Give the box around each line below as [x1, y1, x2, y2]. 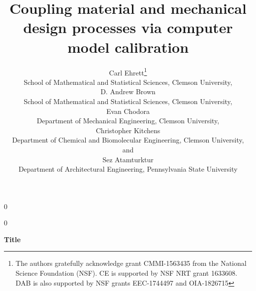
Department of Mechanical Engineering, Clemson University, [36, 115, 220, 126]
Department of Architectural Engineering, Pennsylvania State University [18, 164, 238, 174]
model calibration [67, 36, 189, 57]
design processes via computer [23, 17, 233, 37]
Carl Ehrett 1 [109, 66, 147, 77]
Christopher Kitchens [96, 125, 160, 135]
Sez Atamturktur [102, 154, 154, 164]
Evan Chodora [106, 106, 150, 116]
